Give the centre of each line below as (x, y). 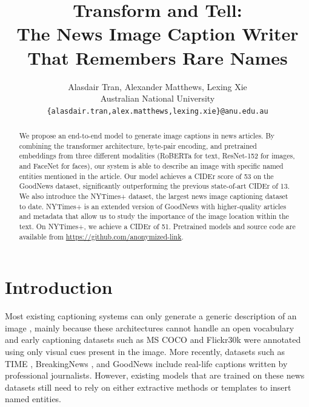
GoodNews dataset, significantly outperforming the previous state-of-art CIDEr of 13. (154, 186)
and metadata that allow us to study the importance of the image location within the (154, 216)
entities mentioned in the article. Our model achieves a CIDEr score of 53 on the (146, 176)
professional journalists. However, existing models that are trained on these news (155, 375)
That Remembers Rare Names (158, 57)
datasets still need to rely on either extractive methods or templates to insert (148, 387)
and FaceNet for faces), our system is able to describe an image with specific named (151, 166)
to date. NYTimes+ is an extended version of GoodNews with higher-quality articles (153, 206)
